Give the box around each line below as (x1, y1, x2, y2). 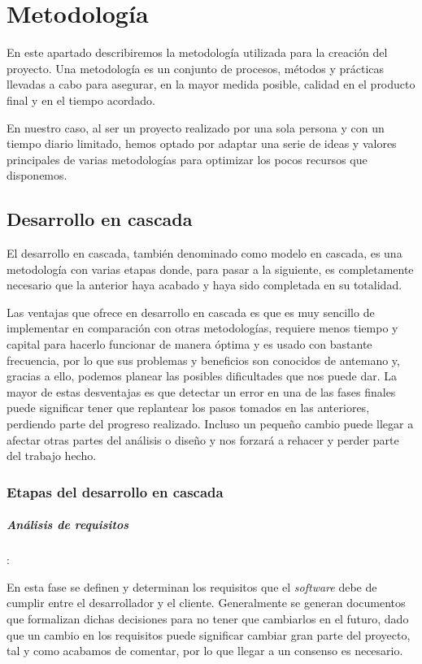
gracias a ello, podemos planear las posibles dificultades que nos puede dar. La (7, 367, 397, 384)
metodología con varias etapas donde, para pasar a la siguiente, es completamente (7, 260, 414, 277)
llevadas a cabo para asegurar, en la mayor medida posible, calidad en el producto (7, 76, 415, 93)
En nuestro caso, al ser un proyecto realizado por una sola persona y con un (7, 119, 385, 136)
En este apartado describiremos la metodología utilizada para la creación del (7, 44, 388, 61)
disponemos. (7, 167, 67, 184)
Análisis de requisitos (7, 516, 128, 533)
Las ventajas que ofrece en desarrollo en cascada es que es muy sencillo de (7, 303, 375, 320)
